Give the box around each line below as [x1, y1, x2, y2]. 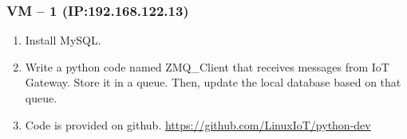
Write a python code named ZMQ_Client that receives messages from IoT [25, 58, 389, 75]
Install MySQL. [25, 32, 101, 48]
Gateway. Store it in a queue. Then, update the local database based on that [25, 74, 401, 91]
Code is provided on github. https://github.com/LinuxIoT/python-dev [25, 116, 371, 133]
